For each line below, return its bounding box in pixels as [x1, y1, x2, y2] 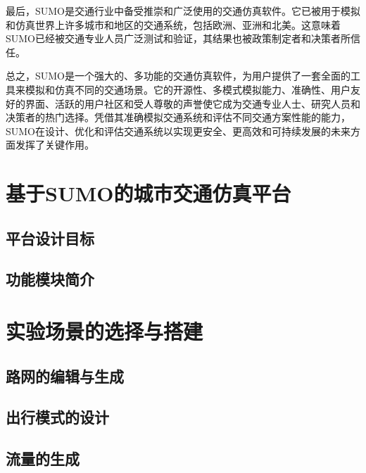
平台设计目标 [6, 227, 94, 248]
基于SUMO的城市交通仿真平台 [6, 179, 291, 208]
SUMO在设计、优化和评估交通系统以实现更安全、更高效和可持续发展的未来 [6, 123, 351, 138]
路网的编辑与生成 [6, 365, 124, 386]
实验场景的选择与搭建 [6, 317, 203, 346]
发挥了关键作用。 [15, 137, 94, 152]
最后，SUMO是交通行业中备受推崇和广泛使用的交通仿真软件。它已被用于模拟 [6, 4, 361, 18]
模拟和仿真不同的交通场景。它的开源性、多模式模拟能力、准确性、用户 [25, 82, 351, 96]
